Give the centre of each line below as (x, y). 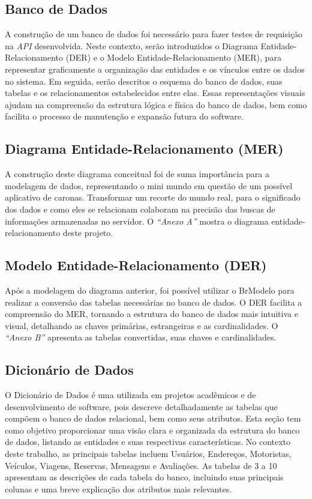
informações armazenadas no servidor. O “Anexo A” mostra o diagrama (137, 221)
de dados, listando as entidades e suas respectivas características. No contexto (148, 442)
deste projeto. (88, 233)
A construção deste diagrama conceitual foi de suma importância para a (137, 174)
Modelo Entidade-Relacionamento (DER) (136, 265)
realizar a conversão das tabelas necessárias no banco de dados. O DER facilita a (154, 302)
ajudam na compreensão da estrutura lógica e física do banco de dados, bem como (156, 104)
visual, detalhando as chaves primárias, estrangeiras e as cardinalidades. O (142, 325)
